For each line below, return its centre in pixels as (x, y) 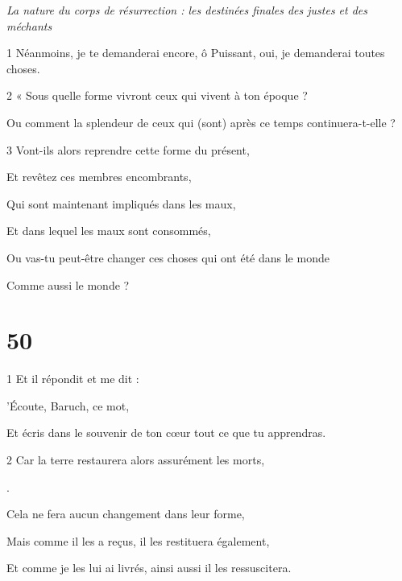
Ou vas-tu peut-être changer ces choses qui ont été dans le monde (168, 257)
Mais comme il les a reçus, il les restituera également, (138, 540)
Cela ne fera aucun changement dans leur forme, (126, 514)
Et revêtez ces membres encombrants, (99, 177)
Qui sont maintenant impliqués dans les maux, (121, 203)
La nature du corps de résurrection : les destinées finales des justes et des (187, 10)
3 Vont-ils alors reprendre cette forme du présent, (128, 149)
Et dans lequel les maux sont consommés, (109, 231)
